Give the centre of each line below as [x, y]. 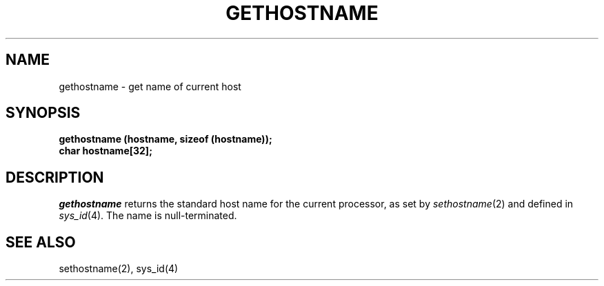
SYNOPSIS [43, 113]
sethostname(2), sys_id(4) [119, 269]
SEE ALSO [41, 242]
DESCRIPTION [55, 177]
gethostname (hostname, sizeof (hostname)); [165, 139]
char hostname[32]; [105, 151]
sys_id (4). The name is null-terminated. [148, 216]
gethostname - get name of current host [150, 86]
